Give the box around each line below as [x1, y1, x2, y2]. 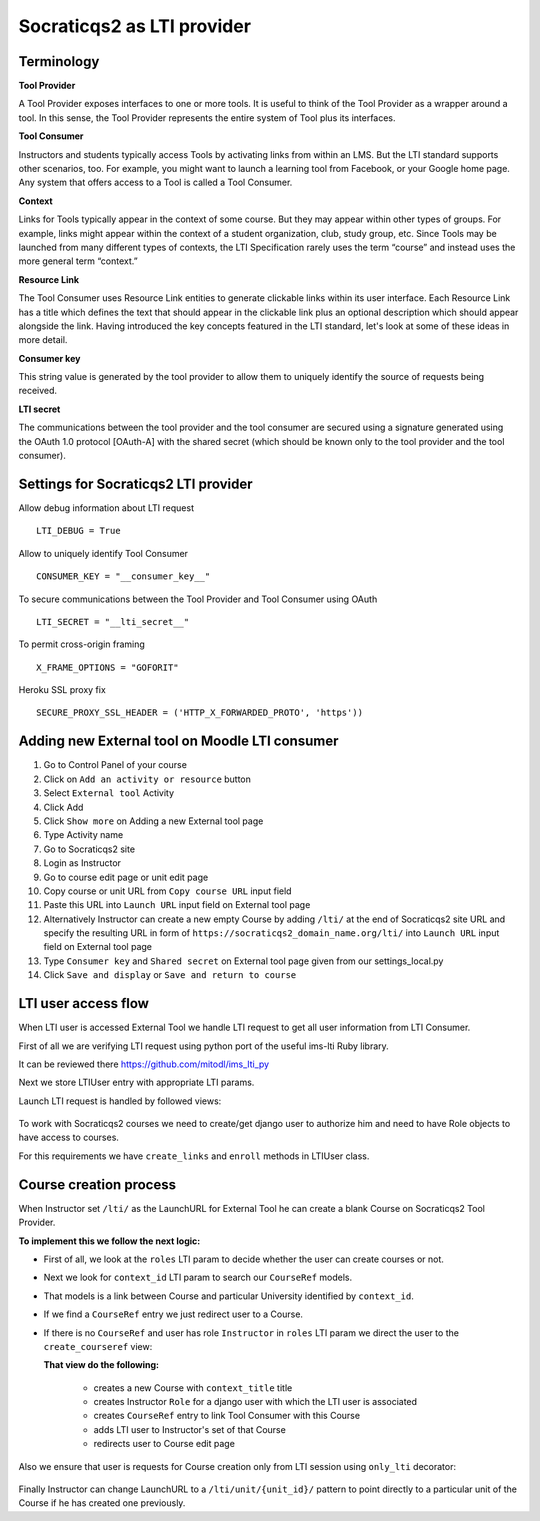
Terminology [18, 53, 100, 70]
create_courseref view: [43, 1340, 153, 1352]
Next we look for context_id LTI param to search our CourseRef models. [43, 1271, 353, 1284]
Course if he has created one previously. [18, 1497, 186, 1509]
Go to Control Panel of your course [43, 759, 187, 771]
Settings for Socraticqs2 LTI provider [18, 475, 254, 492]
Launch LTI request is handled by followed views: [18, 1095, 222, 1107]
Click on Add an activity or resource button [43, 773, 252, 785]
